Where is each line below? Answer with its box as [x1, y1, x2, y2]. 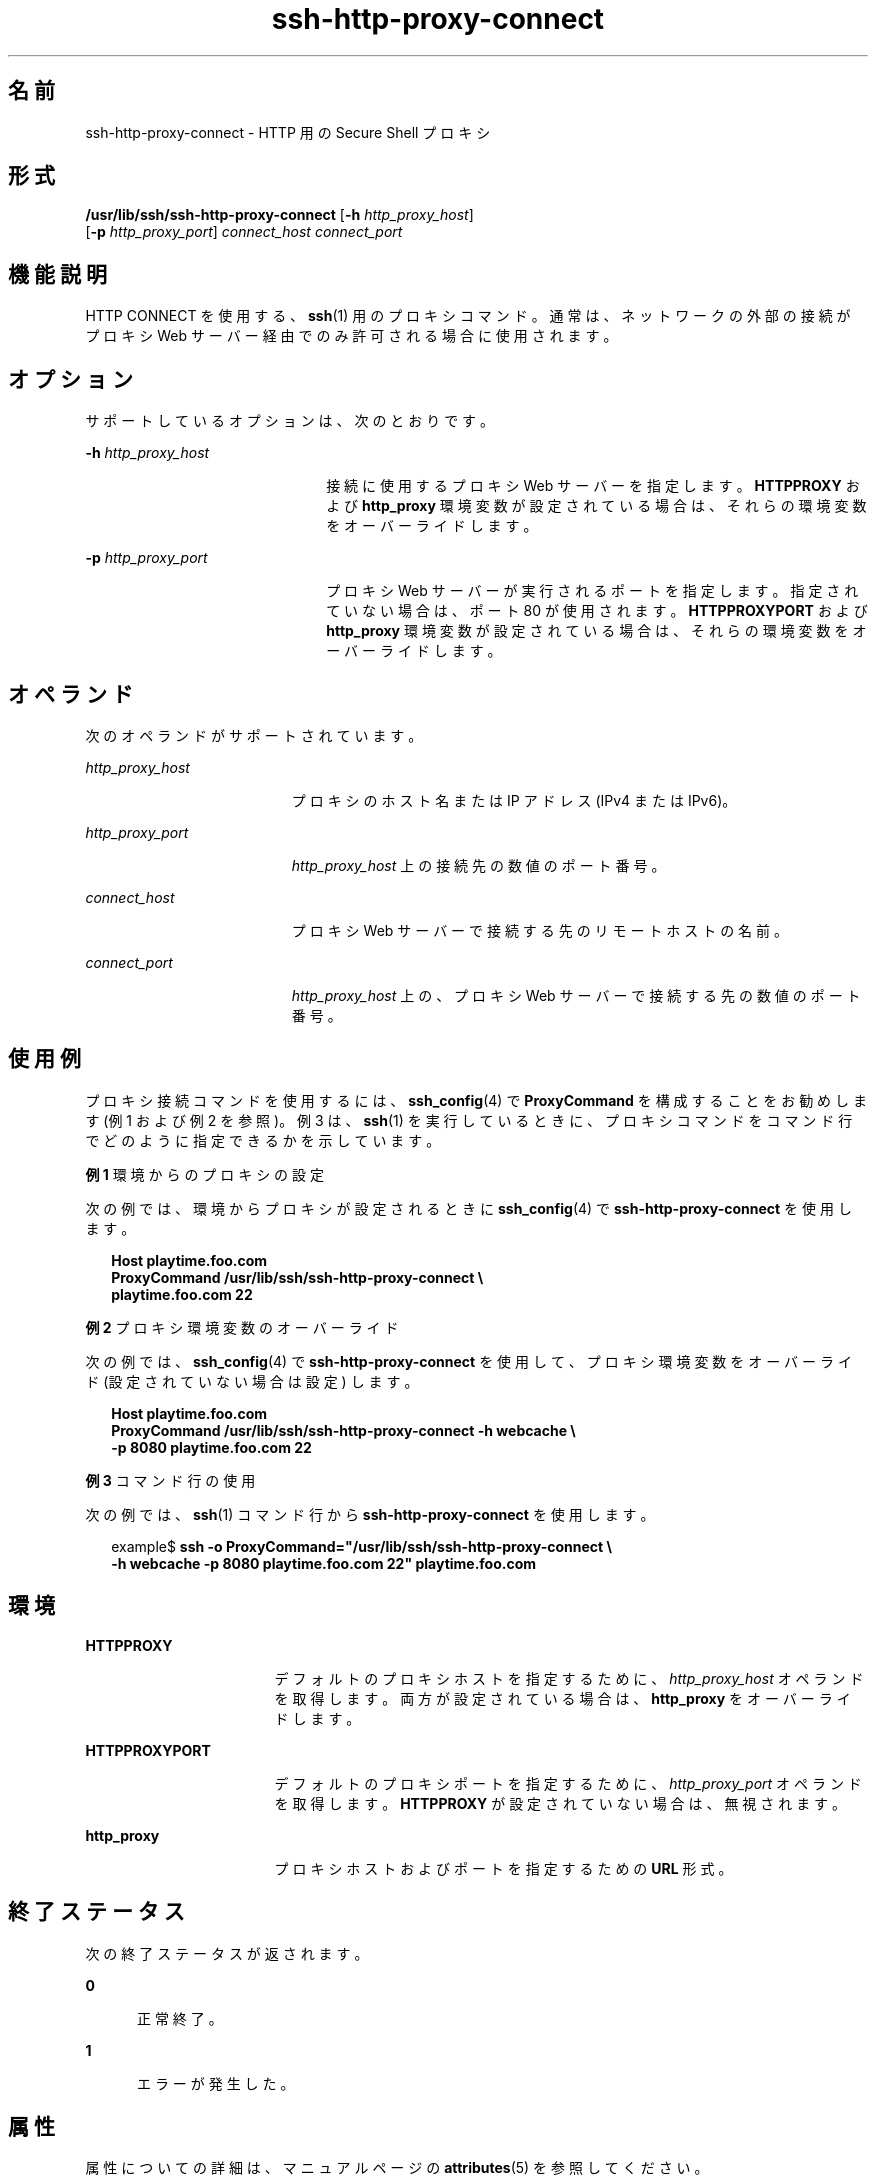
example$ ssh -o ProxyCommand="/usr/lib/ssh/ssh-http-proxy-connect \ [111, 1537, 612, 1555]
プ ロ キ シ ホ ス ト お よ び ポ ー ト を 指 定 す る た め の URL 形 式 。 [274, 1859, 733, 1877]
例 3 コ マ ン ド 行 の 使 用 [85, 1471, 256, 1489]
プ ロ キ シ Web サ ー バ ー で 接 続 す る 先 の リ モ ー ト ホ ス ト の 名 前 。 [291, 921, 788, 939]
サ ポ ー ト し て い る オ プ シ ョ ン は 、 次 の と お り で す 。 [85, 412, 495, 430]
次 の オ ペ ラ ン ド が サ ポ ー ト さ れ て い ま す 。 [85, 726, 423, 744]
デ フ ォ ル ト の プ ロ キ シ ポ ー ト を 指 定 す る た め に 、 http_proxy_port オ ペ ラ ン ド [274, 1774, 862, 1792]
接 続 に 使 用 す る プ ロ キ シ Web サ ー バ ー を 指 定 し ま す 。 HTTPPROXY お [326, 477, 860, 495]
